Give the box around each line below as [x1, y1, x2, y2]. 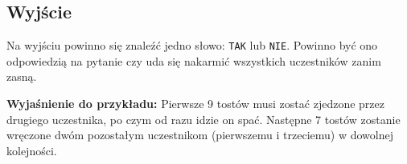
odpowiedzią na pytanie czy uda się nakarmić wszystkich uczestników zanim [6, 52, 381, 69]
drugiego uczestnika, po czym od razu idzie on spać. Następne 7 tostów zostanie [6, 110, 401, 127]
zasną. [6, 68, 37, 85]
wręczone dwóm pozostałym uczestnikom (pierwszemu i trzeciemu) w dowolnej [6, 126, 393, 143]
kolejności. [6, 142, 57, 158]
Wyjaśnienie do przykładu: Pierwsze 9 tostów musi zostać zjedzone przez [6, 95, 384, 112]
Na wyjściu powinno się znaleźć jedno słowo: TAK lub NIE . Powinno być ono [6, 37, 378, 54]
